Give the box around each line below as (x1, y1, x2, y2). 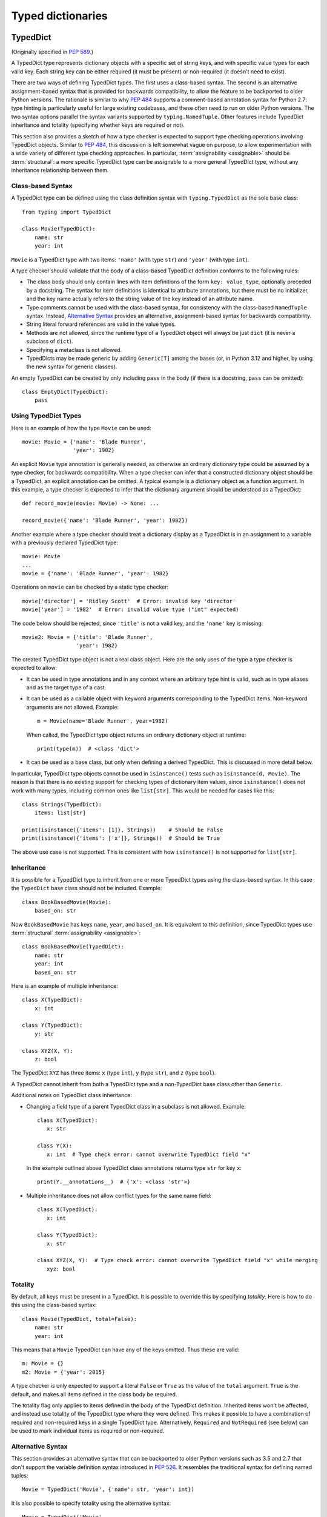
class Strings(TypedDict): (22, 801, 102, 808)
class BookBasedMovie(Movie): (22, 899, 112, 905)
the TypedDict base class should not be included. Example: (11, 885, 162, 892)
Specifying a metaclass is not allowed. (26, 346, 122, 353)
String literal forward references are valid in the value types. (26, 320, 176, 328)
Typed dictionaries (11, 9, 108, 22)
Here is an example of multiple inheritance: (11, 982, 118, 989)
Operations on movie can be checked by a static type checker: (11, 583, 169, 591)
